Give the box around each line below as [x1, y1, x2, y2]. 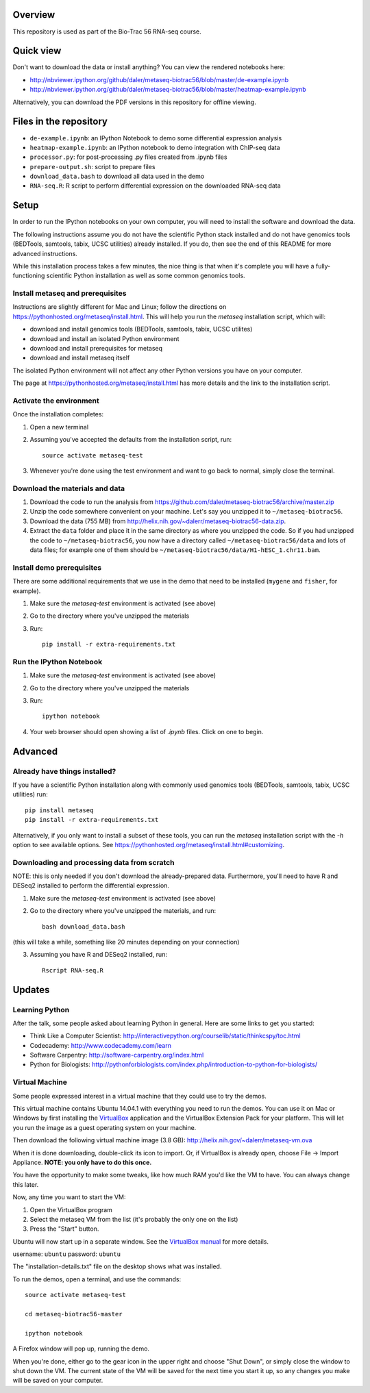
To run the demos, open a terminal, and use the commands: [12, 1275, 182, 1283]
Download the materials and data [12, 484, 125, 493]
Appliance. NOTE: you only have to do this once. [12, 1158, 152, 1166]
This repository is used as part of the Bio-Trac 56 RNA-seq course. [12, 27, 201, 36]
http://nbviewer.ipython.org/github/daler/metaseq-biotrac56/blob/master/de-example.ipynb [29, 75, 289, 84]
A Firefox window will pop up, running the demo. [12, 1344, 150, 1353]
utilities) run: [12, 790, 48, 799]
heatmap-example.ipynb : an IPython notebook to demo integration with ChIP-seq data [29, 143, 280, 151]
